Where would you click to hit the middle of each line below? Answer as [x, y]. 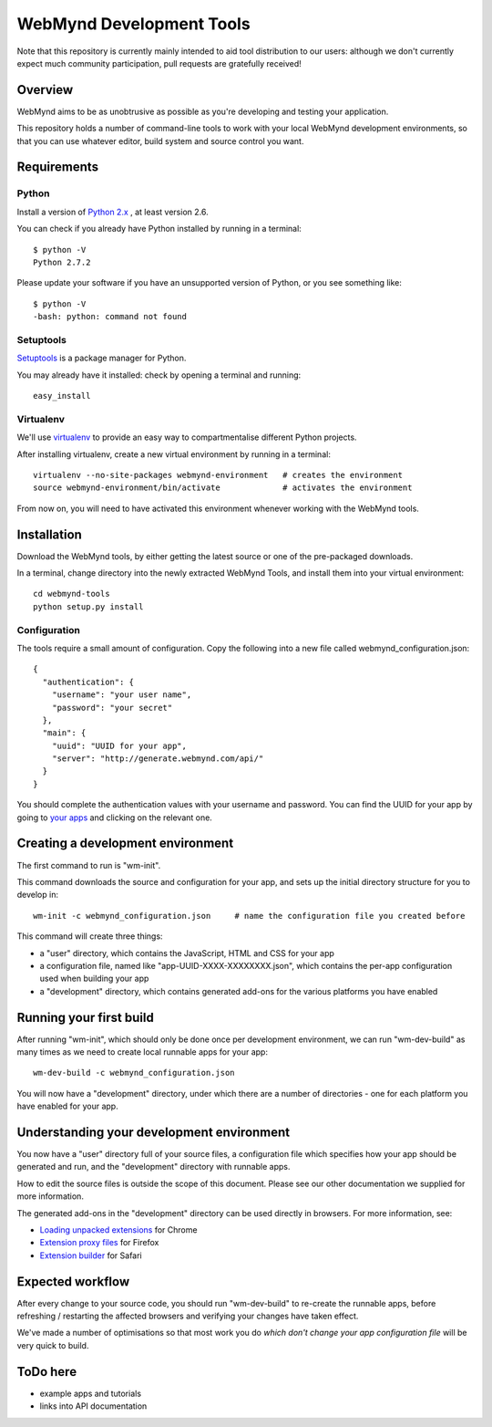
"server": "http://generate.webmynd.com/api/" [158, 759]
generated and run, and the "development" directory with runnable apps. [154, 1167]
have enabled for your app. [67, 1106]
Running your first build [85, 1017]
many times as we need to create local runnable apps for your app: [143, 1052]
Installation [49, 534]
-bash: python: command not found [110, 317]
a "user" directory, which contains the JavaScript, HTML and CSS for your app [187, 953]
